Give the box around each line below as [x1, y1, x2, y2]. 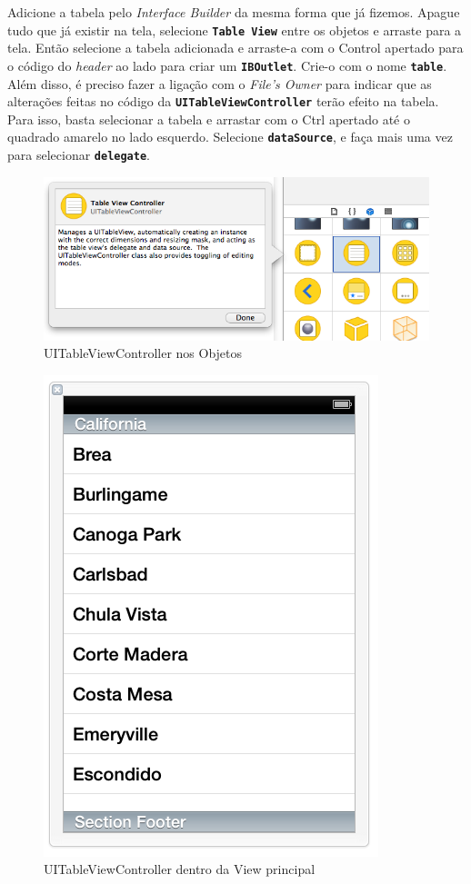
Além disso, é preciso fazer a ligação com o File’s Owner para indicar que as [7, 74, 432, 93]
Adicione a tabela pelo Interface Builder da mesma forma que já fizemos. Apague [7, 3, 460, 21]
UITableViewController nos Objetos [44, 343, 243, 363]
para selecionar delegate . [7, 145, 151, 164]
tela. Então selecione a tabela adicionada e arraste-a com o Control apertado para [7, 38, 464, 57]
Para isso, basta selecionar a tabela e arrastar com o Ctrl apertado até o [7, 109, 410, 128]
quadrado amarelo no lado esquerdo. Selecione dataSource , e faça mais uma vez [7, 127, 453, 146]
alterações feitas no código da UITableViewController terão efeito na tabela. [7, 92, 439, 111]
